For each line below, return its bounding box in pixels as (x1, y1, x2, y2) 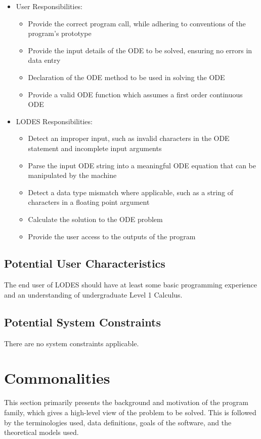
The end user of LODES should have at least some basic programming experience (4, 279, 257, 290)
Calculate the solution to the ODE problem (28, 213, 163, 224)
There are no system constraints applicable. (4, 338, 139, 348)
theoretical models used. (4, 427, 79, 437)
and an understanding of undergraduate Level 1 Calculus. (4, 289, 183, 300)
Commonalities (4, 368, 110, 388)
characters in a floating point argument (28, 197, 150, 207)
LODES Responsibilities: (16, 116, 93, 126)
